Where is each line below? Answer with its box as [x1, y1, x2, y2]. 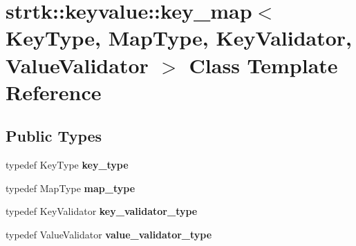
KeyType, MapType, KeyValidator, [6, 23, 353, 52]
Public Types [6, 125, 102, 146]
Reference [6, 77, 102, 106]
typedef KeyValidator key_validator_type [6, 204, 198, 218]
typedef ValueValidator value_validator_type [6, 227, 212, 241]
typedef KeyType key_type [6, 158, 129, 172]
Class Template [189, 50, 338, 79]
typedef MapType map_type [6, 180, 135, 195]
